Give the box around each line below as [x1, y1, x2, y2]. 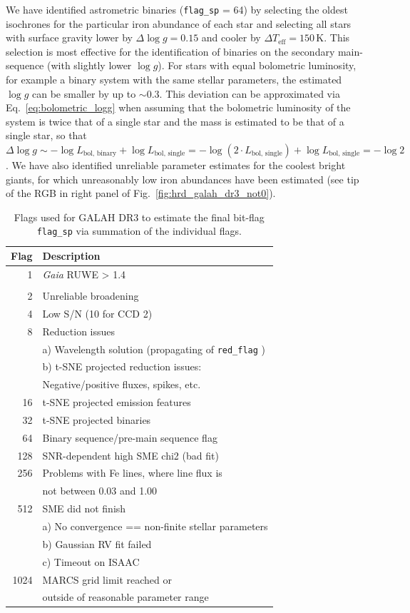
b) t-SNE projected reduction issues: [42, 359, 202, 374]
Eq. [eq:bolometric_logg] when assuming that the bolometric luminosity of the [6, 100, 351, 115]
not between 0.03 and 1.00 [42, 483, 158, 498]
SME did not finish [42, 501, 126, 516]
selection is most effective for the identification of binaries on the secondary [6, 44, 335, 59]
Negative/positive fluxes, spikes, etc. [42, 377, 201, 392]
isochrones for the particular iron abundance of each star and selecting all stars [6, 16, 352, 31]
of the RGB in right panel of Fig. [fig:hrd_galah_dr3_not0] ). [6, 186, 276, 201]
